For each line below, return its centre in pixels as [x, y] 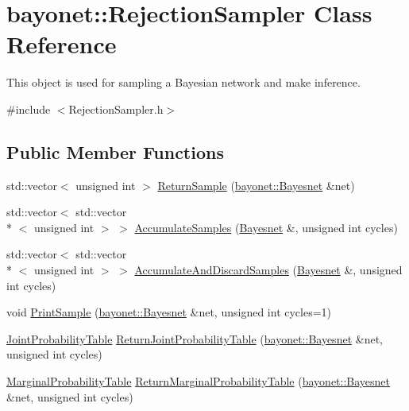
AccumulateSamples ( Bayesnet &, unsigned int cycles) [266, 227]
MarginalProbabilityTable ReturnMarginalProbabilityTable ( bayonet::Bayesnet [199, 381]
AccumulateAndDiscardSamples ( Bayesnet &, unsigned [268, 270]
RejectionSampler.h [116, 109]
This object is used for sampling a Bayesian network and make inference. [183, 82]
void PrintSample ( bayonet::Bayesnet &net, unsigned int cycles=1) [169, 312]
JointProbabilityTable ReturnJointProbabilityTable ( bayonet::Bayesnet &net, [195, 338]
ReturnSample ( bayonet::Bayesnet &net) [256, 185]
